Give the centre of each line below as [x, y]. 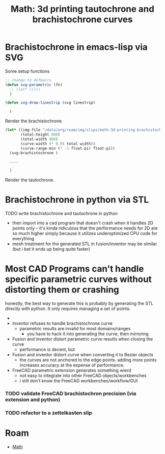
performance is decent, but [47, 349]
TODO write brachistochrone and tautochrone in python [61, 213]
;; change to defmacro [28, 80]
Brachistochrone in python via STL [77, 200]
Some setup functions [27, 71]
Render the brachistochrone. [34, 121]
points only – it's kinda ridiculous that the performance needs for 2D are [85, 228]
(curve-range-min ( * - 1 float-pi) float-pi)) [68, 148]
